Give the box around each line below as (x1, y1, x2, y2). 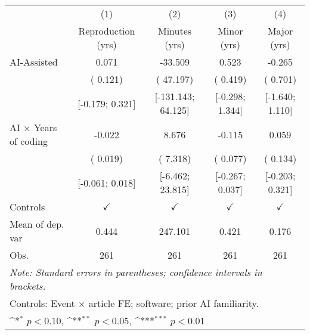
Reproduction (78, 24, 135, 38)
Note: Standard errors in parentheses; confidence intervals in (10, 265, 262, 279)
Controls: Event (10, 296, 75, 310)
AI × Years (10, 120, 57, 134)
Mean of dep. (10, 217, 64, 231)
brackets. (10, 279, 46, 293)
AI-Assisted (10, 55, 58, 69)
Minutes (157, 24, 192, 38)
